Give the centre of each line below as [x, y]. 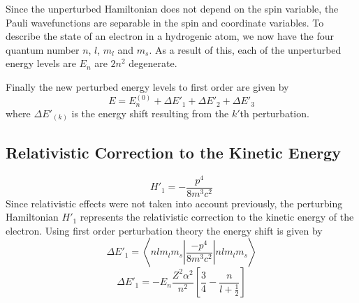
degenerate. [153, 63]
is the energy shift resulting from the [150, 113]
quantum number [43, 49]
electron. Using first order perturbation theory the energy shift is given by [164, 230]
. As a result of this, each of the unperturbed [245, 49]
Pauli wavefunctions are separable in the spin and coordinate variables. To [165, 22]
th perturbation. [274, 113]
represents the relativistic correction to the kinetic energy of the [217, 217]
